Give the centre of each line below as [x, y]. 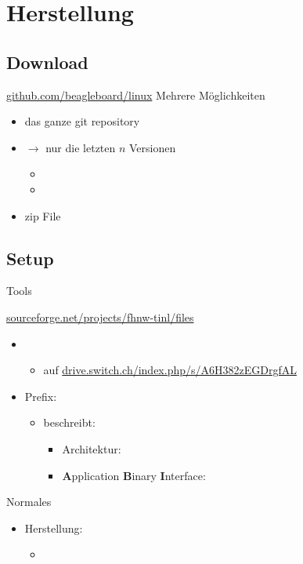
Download [47, 62]
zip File [43, 215]
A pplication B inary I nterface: [134, 475]
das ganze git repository [82, 121]
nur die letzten [81, 147]
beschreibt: [69, 422]
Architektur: [92, 448]
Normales [29, 502]
